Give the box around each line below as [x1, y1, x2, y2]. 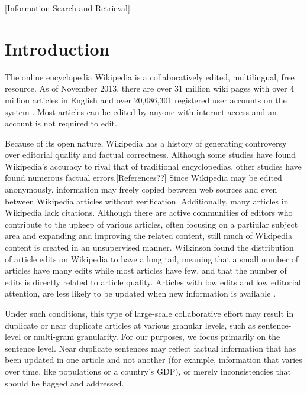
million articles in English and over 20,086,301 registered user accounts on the [5, 93, 287, 106]
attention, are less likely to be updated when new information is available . [5, 287, 276, 300]
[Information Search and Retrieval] [5, 2, 130, 14]
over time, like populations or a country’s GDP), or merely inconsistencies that [5, 365, 292, 377]
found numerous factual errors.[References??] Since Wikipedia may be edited [5, 171, 282, 184]
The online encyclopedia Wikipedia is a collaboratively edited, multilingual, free [5, 70, 295, 83]
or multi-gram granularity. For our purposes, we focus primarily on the [23, 330, 280, 343]
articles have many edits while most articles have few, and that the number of [5, 264, 287, 277]
